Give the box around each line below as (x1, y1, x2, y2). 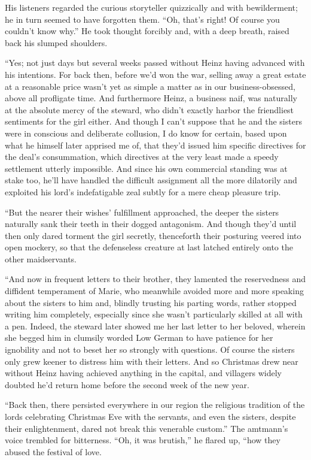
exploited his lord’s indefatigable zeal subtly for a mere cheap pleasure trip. (5, 185, 281, 198)
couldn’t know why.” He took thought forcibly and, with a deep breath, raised (5, 25, 289, 37)
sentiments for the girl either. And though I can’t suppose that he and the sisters (5, 115, 302, 128)
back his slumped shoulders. (5, 36, 108, 49)
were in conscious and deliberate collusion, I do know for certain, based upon (5, 126, 287, 139)
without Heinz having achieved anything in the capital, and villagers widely (5, 367, 282, 379)
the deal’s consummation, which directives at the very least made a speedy (5, 150, 279, 163)
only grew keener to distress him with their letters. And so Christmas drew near (5, 355, 298, 367)
